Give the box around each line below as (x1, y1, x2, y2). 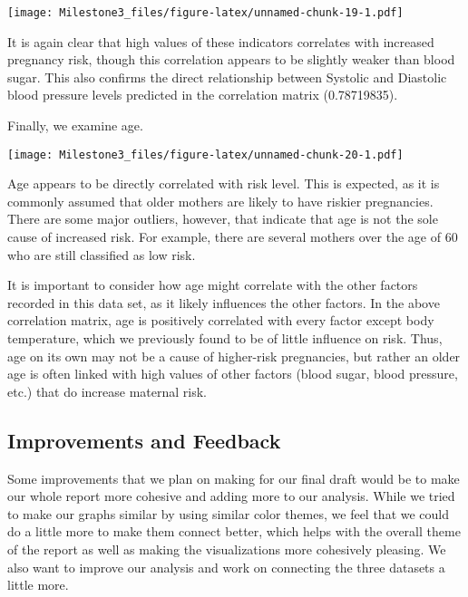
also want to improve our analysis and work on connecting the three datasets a (7, 557, 445, 576)
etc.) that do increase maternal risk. (7, 381, 207, 400)
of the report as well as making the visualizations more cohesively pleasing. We (7, 539, 446, 558)
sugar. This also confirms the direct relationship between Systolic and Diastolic (7, 67, 447, 86)
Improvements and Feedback (7, 426, 281, 454)
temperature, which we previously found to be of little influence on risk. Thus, (7, 329, 443, 348)
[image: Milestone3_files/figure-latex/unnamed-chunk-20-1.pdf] (7, 148, 404, 161)
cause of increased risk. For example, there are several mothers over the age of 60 (7, 227, 458, 246)
